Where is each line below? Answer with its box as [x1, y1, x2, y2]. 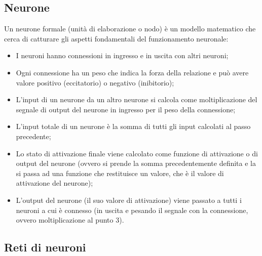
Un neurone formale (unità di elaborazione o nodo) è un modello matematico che [4, 23, 256, 34]
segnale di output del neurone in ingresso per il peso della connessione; [16, 104, 236, 114]
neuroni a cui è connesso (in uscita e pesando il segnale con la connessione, [16, 204, 248, 215]
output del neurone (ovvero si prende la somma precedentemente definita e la [16, 158, 256, 168]
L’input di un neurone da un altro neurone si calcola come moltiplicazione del [16, 94, 257, 105]
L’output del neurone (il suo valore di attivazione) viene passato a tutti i [16, 194, 242, 205]
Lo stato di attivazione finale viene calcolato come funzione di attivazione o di [16, 148, 258, 158]
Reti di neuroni [4, 239, 86, 255]
